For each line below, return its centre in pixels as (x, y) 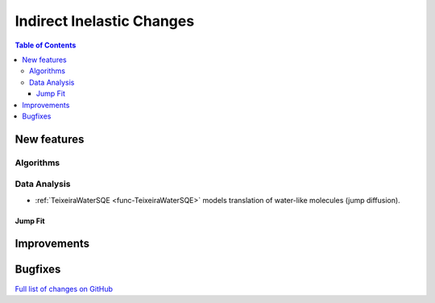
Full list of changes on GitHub (64, 288)
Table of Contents (46, 45)
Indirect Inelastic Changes (105, 21)
